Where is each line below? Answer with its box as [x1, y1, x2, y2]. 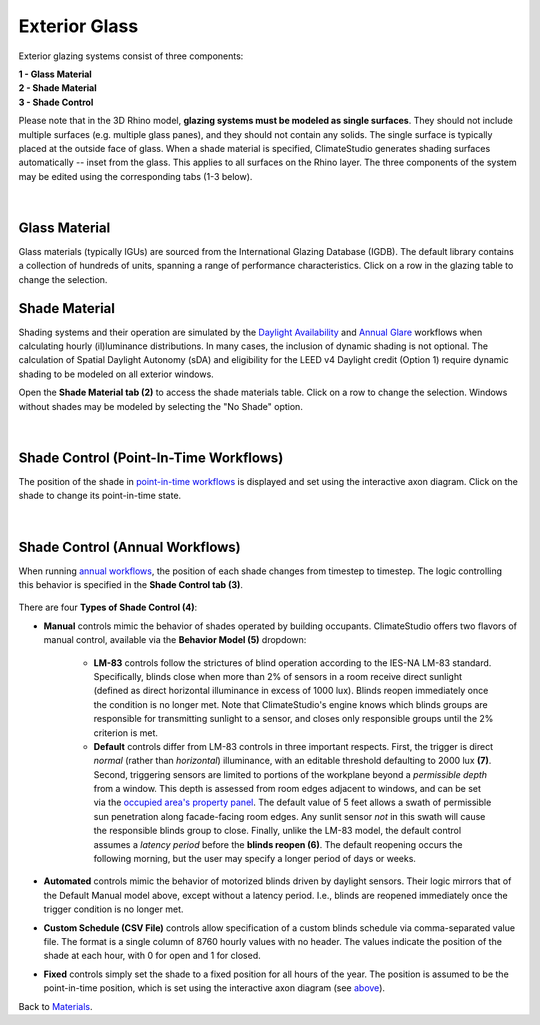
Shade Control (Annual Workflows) [18, 538, 242, 555]
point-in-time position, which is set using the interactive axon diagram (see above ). [43, 982, 385, 994]
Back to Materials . [18, 1000, 94, 1012]
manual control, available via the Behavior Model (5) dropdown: [43, 634, 307, 646]
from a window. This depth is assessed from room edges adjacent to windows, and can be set [93, 783, 482, 795]
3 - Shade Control [18, 96, 94, 108]
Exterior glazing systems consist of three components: [18, 50, 244, 62]
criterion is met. [93, 726, 159, 739]
